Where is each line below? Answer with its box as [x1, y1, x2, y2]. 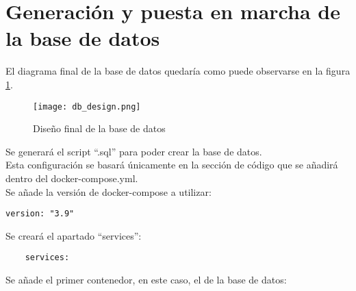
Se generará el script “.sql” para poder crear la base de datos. [5, 144, 262, 158]
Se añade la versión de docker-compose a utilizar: [5, 184, 212, 199]
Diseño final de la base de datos [33, 121, 166, 136]
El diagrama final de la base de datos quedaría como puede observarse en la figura [5, 64, 351, 78]
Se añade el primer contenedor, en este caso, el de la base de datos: [5, 273, 287, 287]
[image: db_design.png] [33, 101, 141, 112]
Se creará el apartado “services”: [5, 228, 142, 242]
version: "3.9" [5, 209, 75, 219]
